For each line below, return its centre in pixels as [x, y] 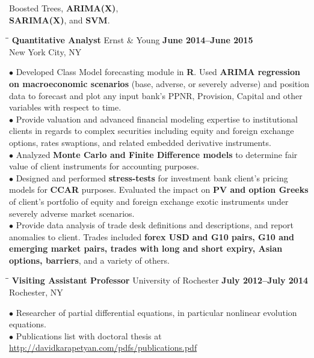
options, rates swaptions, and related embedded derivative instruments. [140, 142]
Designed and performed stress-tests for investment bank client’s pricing [152, 177]
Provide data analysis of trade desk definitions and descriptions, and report [155, 225]
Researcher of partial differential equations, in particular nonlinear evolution [156, 312]
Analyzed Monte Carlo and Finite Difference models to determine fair [157, 154]
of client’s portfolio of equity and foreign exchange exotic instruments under [149, 201]
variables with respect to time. [65, 107]
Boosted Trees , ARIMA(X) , [64, 8]
